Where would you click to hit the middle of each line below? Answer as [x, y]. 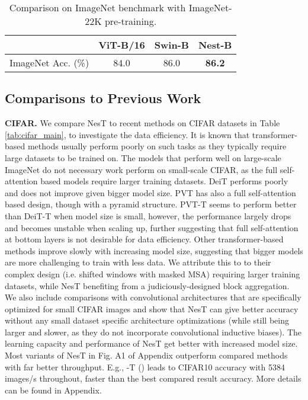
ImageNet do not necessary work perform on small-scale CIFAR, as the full [141, 169]
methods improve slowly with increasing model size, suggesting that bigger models [154, 250]
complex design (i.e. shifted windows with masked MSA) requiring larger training [153, 273]
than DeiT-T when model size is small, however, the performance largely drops [148, 215]
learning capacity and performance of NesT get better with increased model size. [151, 343]
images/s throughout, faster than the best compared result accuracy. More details [153, 378]
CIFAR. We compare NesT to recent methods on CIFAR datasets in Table [142, 123]
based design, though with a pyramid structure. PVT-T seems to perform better [151, 204]
